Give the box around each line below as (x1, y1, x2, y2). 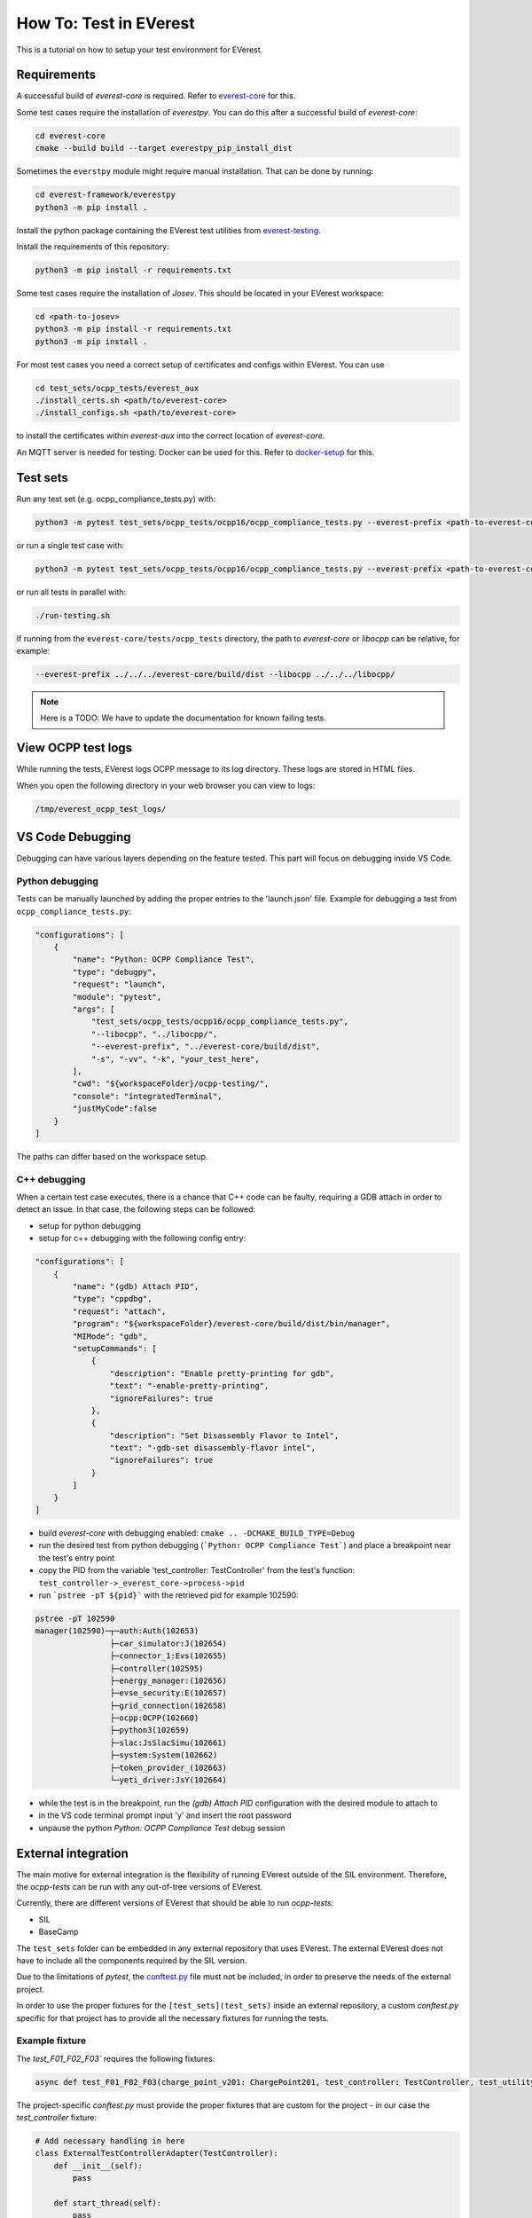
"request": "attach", (72, 1306, 167, 1317)
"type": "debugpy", (72, 967, 157, 977)
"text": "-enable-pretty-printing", (109, 1380, 270, 1391)
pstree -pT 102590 (35, 1613, 115, 1624)
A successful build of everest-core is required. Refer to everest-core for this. (16, 90, 296, 101)
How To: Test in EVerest (16, 13, 195, 33)
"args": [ (72, 1004, 115, 1015)
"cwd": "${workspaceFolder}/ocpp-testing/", (72, 1079, 270, 1089)
